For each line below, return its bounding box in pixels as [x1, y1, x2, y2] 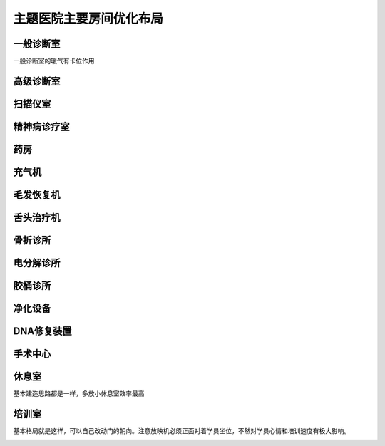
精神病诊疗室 [13, 120, 70, 133]
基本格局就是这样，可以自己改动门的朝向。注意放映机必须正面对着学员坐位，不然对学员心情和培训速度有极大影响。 [13, 427, 351, 435]
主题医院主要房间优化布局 [13, 11, 164, 26]
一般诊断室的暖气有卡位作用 [13, 57, 95, 66]
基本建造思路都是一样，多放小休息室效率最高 [13, 389, 145, 398]
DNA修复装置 [13, 325, 72, 338]
